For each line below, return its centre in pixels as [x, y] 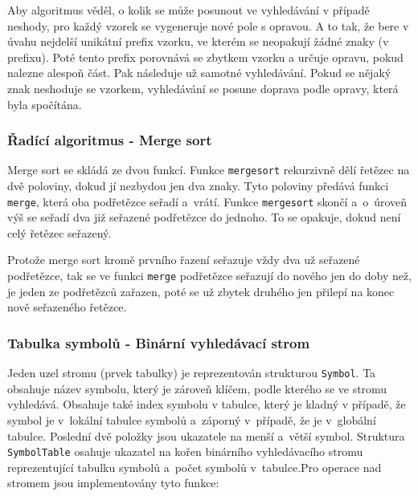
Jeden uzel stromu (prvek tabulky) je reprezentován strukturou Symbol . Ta [192, 373]
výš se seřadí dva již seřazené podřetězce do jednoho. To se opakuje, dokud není [204, 217]
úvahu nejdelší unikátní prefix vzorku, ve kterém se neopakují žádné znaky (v [198, 41]
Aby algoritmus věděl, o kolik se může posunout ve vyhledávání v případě [189, 10]
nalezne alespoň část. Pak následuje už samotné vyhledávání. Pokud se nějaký [199, 73]
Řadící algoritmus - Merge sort [110, 140]
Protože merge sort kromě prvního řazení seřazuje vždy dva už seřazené [184, 260]
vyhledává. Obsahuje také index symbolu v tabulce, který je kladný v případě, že [207, 404]
